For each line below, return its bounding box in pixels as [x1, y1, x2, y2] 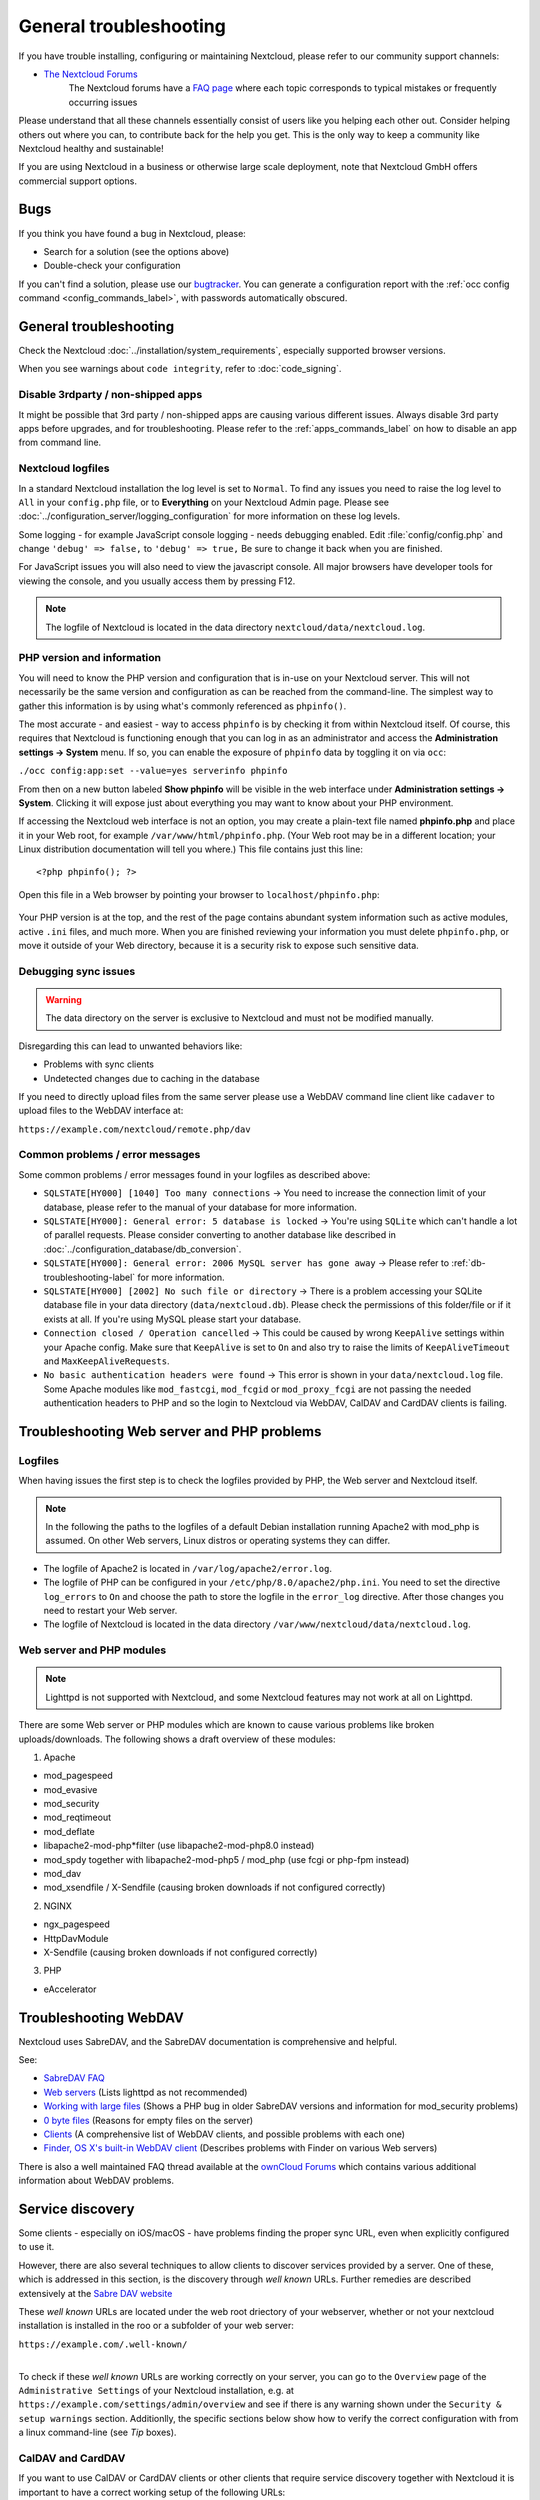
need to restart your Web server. [43, 1604, 178, 1616]
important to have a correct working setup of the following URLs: [18, 2486, 286, 2498]
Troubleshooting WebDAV [18, 2009, 185, 2026]
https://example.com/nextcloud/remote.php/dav [18, 1123, 251, 1135]
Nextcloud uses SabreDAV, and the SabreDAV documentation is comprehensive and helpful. [18, 2035, 398, 2047]
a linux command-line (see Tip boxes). [18, 2426, 177, 2439]
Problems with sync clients [43, 1058, 155, 1070]
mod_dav [43, 1868, 82, 1880]
